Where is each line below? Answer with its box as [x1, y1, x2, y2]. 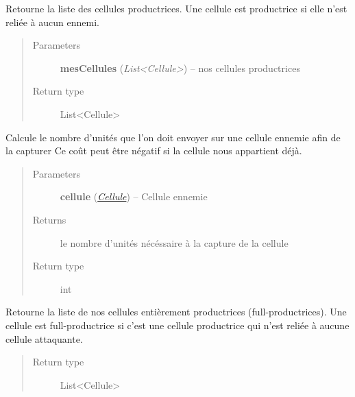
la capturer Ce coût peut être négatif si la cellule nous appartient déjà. [5, 143, 302, 158]
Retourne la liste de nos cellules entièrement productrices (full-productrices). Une [5, 304, 347, 319]
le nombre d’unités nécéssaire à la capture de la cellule [60, 235, 289, 250]
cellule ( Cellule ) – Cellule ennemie [60, 189, 208, 204]
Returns [32, 212, 66, 226]
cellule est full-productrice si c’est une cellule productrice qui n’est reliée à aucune [5, 317, 350, 332]
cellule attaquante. [5, 331, 83, 346]
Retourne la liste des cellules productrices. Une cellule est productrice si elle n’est [5, 1, 347, 15]
